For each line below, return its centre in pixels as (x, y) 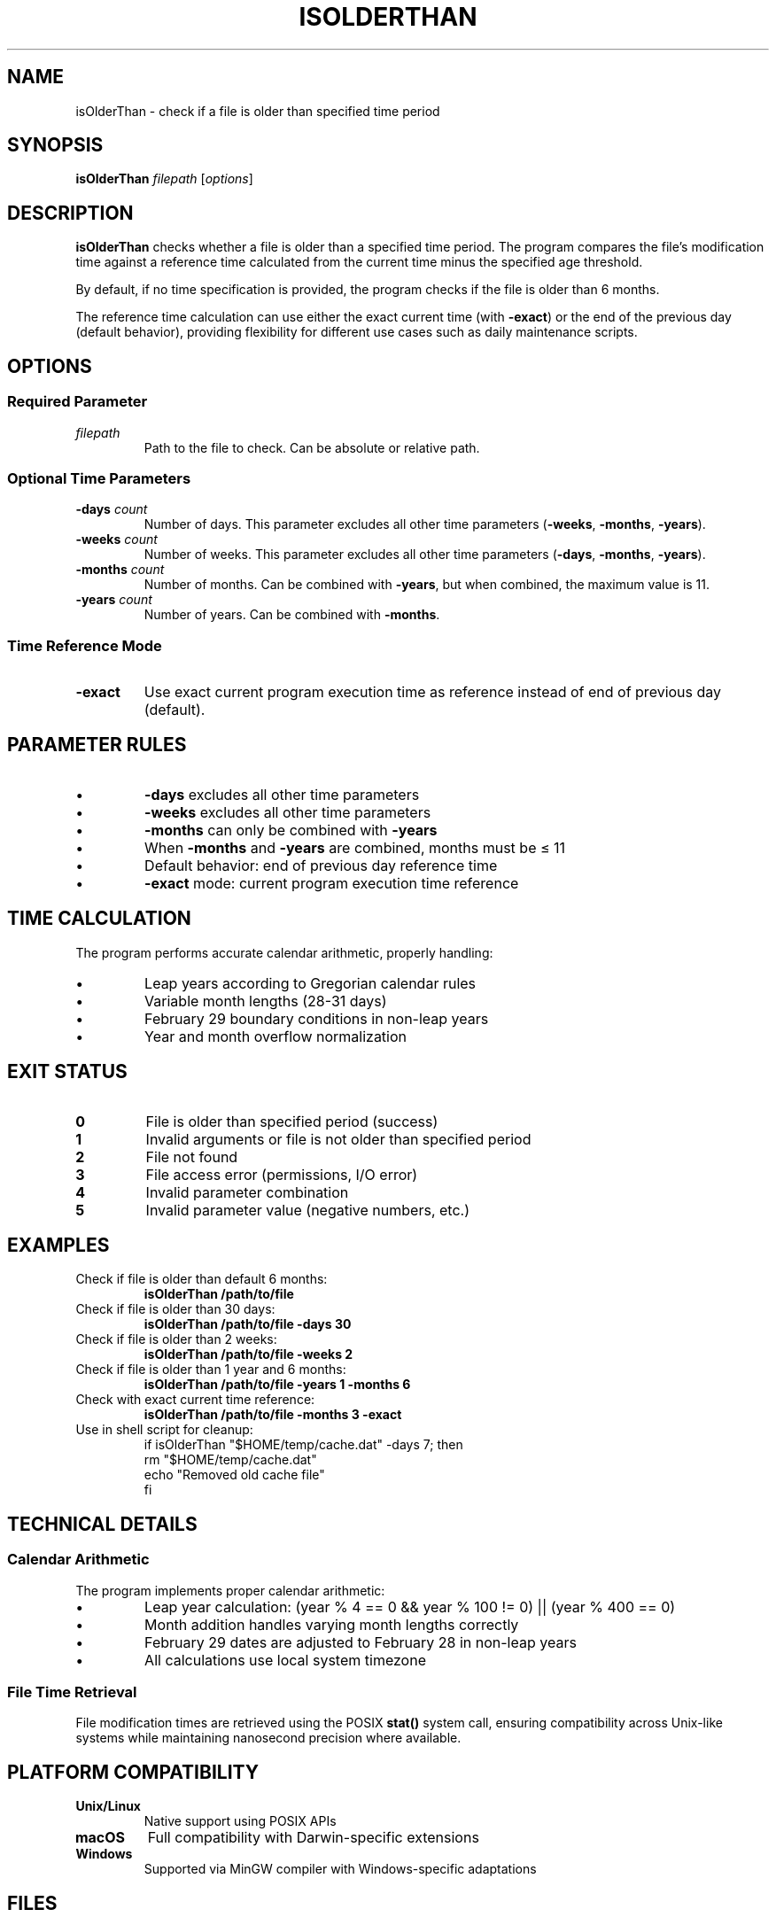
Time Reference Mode (85, 645)
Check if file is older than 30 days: (175, 1309)
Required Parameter (78, 402)
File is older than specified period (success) (292, 1121)
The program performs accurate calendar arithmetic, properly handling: (284, 952)
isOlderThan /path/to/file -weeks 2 (248, 1354)
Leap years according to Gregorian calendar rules (310, 983)
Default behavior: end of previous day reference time (321, 865)
